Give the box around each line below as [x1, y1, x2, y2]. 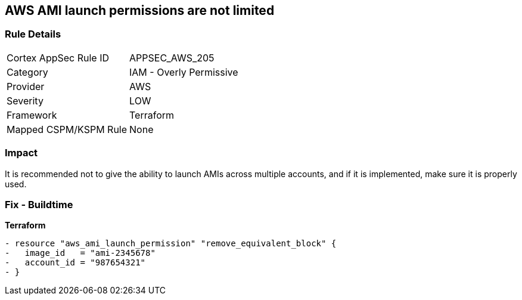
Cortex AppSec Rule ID [7, 51, 110, 64]
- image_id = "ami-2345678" [5, 248, 156, 258]
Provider [7, 80, 45, 92]
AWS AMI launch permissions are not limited [5, 3, 275, 18]
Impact [5, 147, 38, 159]
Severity [7, 94, 44, 107]
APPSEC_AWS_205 [129, 51, 215, 64]
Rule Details [5, 28, 61, 41]
